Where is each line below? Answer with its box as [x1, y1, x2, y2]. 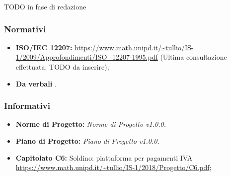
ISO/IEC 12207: [15, 42, 73, 52]
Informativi [4, 99, 50, 112]
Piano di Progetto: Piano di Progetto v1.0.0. [15, 136, 159, 146]
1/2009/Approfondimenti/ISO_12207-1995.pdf [15, 52, 158, 62]
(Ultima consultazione [160, 52, 227, 62]
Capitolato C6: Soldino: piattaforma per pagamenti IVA [15, 152, 193, 163]
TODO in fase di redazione [4, 1, 86, 11]
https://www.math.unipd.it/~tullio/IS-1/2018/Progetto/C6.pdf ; [15, 162, 212, 173]
